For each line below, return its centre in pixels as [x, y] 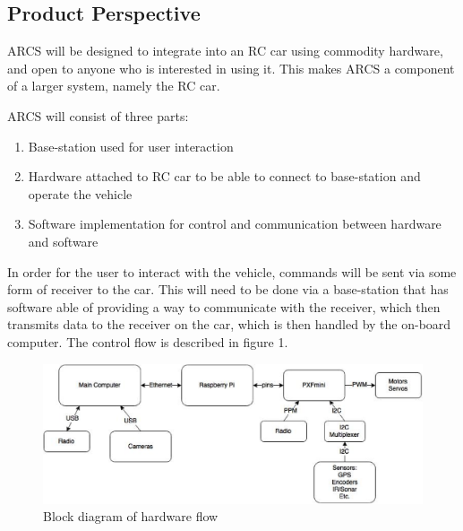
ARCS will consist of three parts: [98, 115]
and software [63, 241]
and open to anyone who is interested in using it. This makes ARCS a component [231, 68]
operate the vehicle [80, 193]
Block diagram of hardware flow [131, 516]
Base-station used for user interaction [131, 146]
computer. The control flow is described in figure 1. [148, 341]
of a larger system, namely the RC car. [114, 86]
